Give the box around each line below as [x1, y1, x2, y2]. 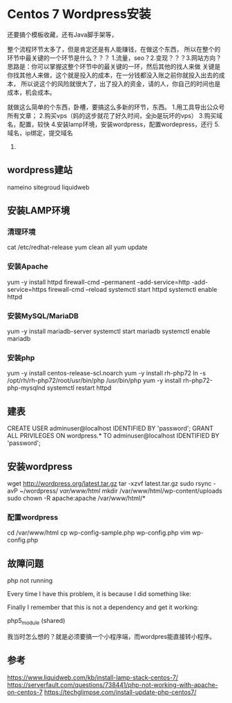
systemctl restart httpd [46, 384, 112, 392]
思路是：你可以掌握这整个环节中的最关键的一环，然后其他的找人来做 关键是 [7, 62, 221, 70]
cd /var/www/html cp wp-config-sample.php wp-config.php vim [7, 528, 191, 537]
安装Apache [7, 261, 48, 271]
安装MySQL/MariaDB [7, 311, 79, 321]
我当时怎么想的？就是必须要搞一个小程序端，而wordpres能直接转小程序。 [7, 632, 216, 640]
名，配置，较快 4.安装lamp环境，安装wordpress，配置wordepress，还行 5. [7, 120, 220, 128]
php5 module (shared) [7, 617, 66, 626]
